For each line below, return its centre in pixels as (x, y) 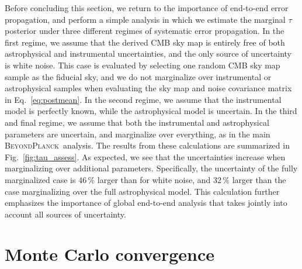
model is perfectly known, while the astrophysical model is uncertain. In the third (151, 111)
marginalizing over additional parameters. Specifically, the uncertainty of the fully (151, 168)
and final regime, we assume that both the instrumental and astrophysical (137, 122)
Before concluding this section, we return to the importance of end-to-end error (147, 8)
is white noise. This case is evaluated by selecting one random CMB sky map (143, 65)
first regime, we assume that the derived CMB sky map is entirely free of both (145, 42)
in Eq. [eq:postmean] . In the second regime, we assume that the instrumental (143, 99)
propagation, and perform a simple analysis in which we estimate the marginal (145, 19)
